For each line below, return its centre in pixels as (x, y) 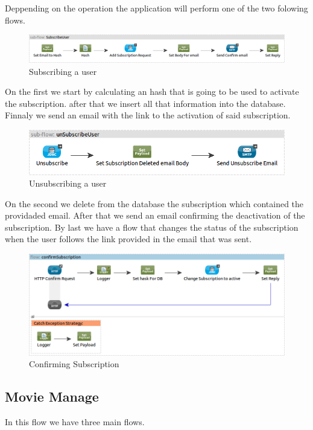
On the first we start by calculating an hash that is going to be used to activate (152, 91)
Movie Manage (52, 396)
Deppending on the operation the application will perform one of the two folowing (156, 8)
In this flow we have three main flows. (75, 422)
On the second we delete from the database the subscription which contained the (154, 203)
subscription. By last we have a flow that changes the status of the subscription (152, 227)
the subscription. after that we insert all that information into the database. (145, 103)
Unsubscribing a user (68, 183)
